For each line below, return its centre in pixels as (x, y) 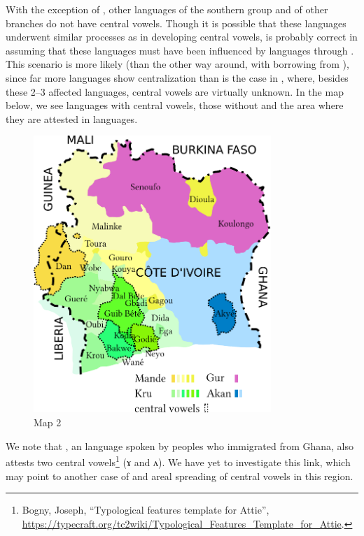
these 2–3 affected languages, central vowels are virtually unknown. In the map (175, 91)
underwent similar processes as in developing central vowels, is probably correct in (182, 37)
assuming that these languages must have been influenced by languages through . (180, 50)
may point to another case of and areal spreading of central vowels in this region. (180, 476)
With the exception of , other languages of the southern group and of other (167, 9)
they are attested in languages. (72, 118)
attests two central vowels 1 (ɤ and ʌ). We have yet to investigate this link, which (178, 461)
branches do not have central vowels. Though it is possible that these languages (176, 23)
